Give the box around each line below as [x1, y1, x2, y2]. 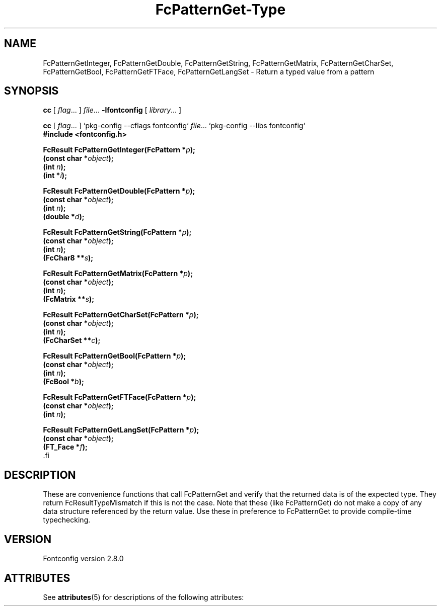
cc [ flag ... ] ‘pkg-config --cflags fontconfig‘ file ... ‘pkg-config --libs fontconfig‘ [43, 121, 306, 130]
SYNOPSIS [4, 84, 59, 98]
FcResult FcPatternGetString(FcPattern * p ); [43, 228, 192, 237]
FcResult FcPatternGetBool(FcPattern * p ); [43, 352, 186, 361]
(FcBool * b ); [43, 377, 84, 386]
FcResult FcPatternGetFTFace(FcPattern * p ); [43, 393, 196, 402]
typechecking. [43, 515, 91, 525]
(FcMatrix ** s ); [43, 295, 95, 304]
